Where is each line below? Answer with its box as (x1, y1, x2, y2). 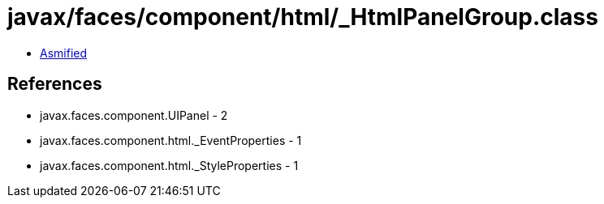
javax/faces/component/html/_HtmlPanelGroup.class (7, 3, 598, 31)
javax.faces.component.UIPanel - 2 (40, 108, 228, 122)
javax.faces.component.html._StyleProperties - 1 (40, 158, 299, 172)
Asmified (40, 45, 88, 60)
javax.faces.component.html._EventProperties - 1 (40, 133, 302, 147)
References (7, 74, 102, 95)
